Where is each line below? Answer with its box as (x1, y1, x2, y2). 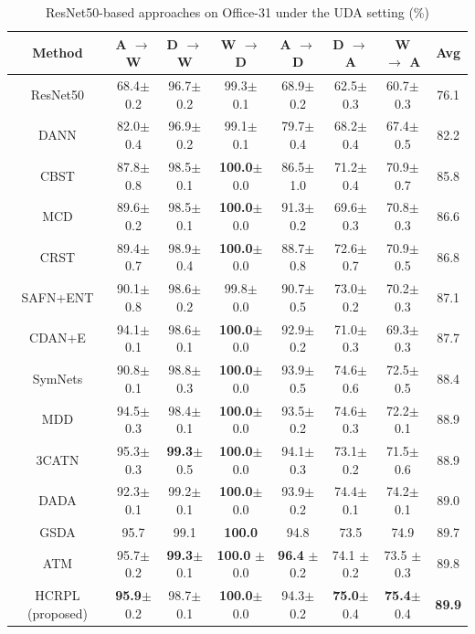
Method (32, 43, 83, 62)
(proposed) (27, 603, 88, 622)
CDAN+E (29, 328, 86, 347)
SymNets (32, 368, 83, 387)
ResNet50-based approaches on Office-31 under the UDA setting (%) (46, 3, 429, 21)
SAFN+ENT (21, 288, 94, 307)
